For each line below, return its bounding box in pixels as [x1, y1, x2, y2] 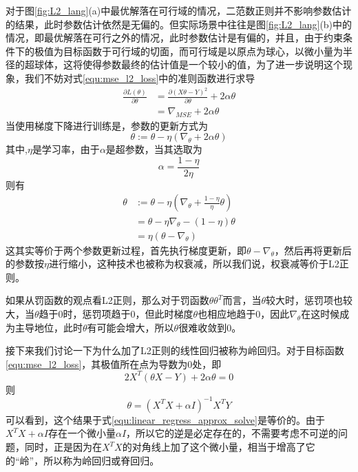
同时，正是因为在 [24, 440, 102, 454]
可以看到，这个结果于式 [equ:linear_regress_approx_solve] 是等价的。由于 [6, 412, 325, 427]
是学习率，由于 [32, 142, 100, 156]
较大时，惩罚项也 [266, 293, 343, 307]
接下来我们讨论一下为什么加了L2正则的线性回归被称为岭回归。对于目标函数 [6, 343, 344, 358]
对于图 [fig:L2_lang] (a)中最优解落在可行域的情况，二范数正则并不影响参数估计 [6, 3, 352, 17]
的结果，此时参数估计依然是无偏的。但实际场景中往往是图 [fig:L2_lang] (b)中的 [6, 17, 352, 31]
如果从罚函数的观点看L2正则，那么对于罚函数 [6, 293, 209, 307]
